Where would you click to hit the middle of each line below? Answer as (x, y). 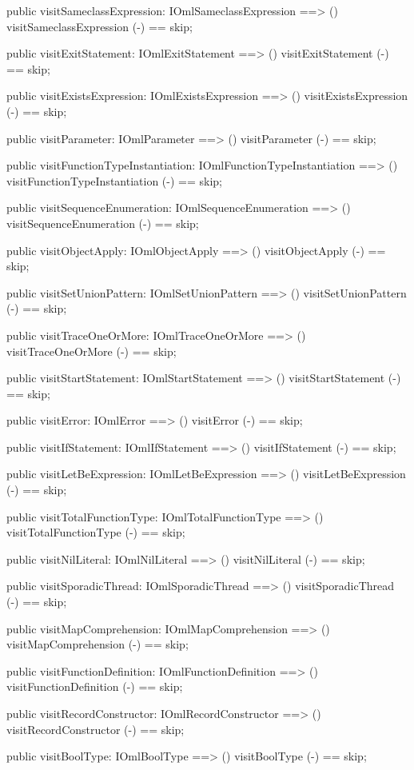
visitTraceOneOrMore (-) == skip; (92, 351)
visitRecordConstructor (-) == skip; (96, 729)
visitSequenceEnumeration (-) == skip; (103, 223)
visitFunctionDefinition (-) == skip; (95, 686)
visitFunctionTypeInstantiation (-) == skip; (114, 180)
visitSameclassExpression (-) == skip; (100, 26)
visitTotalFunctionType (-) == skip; (96, 532)
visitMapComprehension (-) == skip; (98, 644)
